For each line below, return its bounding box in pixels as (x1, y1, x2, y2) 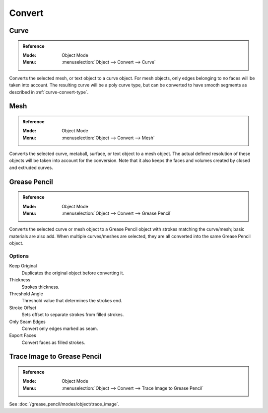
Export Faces (9, 332, 37, 338)
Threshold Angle (9, 291, 43, 297)
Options (9, 252, 29, 259)
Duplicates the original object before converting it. (21, 270, 124, 276)
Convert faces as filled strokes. (21, 339, 85, 345)
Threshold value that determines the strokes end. (21, 298, 123, 304)
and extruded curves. (9, 165, 53, 170)
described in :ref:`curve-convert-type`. (9, 89, 89, 95)
